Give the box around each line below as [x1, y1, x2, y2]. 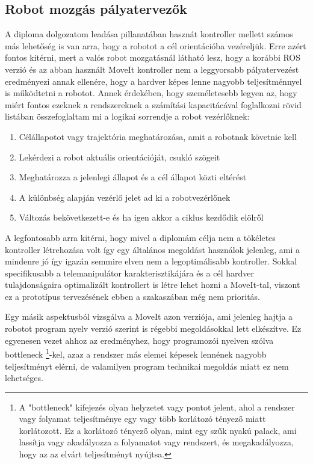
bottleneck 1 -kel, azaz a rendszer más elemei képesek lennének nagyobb [5, 346, 267, 360]
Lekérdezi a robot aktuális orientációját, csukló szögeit [19, 150, 220, 163]
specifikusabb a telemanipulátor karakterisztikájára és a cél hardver [5, 266, 254, 279]
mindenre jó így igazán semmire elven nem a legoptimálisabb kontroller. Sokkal [5, 255, 297, 267]
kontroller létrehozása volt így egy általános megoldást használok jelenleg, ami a [5, 243, 300, 255]
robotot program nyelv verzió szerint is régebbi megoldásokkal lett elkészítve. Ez [5, 322, 302, 335]
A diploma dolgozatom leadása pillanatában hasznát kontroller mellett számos [5, 28, 293, 40]
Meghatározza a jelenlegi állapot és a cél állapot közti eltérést [19, 171, 247, 183]
